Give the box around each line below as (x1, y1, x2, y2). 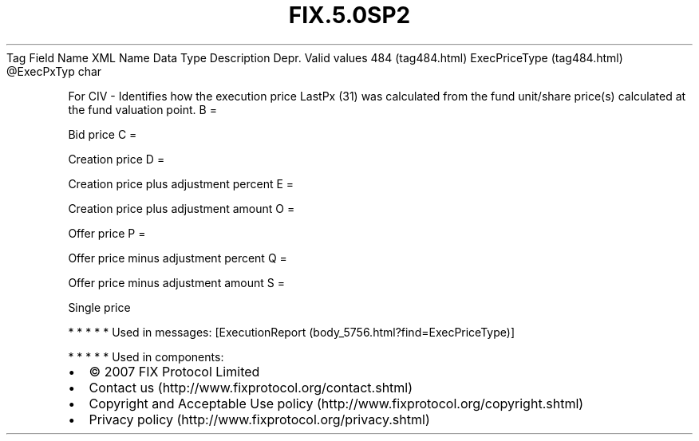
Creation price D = (68, 152, 165, 166)
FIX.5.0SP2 (288, 2, 411, 29)
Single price (68, 300, 131, 314)
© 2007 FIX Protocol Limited (89, 363, 260, 380)
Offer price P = (68, 226, 146, 240)
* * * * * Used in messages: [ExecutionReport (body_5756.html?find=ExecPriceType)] (68, 325, 515, 339)
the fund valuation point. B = (68, 102, 217, 116)
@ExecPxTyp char (6, 64, 102, 78)
